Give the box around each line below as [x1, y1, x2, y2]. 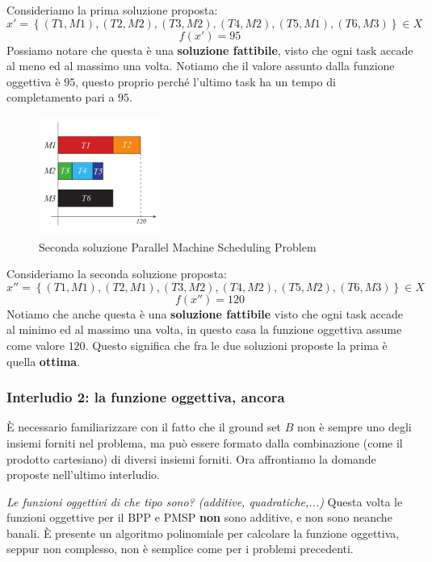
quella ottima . [6, 352, 81, 369]
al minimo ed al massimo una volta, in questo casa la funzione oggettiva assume [6, 321, 402, 338]
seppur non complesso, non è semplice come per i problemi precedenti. [6, 540, 354, 557]
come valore [6, 336, 65, 353]
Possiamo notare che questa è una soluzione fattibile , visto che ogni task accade [6, 41, 413, 58]
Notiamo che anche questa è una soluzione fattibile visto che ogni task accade [6, 305, 404, 322]
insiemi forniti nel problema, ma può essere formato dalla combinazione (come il [6, 434, 403, 451]
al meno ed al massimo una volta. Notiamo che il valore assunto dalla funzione [6, 57, 395, 74]
